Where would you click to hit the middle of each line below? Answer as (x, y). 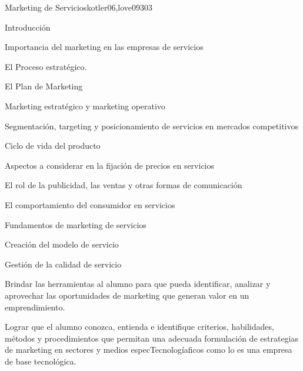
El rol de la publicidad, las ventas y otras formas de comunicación (124, 185)
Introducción (28, 27)
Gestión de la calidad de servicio (63, 264)
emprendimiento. (35, 307)
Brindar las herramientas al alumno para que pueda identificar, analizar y (138, 284)
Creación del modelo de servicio (62, 244)
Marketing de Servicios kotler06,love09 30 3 (79, 7)
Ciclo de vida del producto (53, 146)
